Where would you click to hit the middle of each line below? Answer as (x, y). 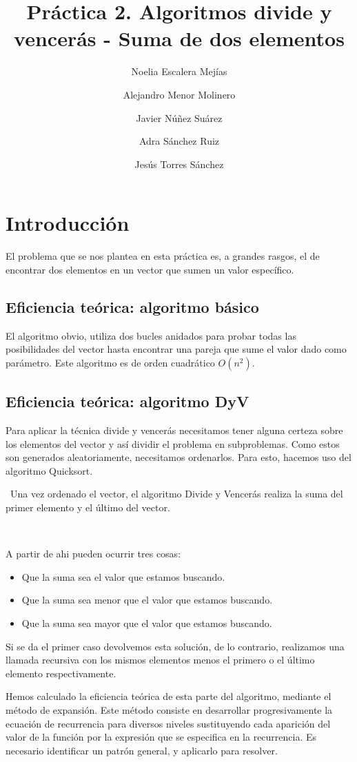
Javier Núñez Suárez (179, 117)
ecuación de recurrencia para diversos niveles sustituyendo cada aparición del (168, 723)
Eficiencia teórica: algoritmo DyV (127, 401)
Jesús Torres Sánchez (179, 164)
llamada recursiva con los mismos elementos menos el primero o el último (160, 660)
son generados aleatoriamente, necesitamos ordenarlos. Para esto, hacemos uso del (178, 457)
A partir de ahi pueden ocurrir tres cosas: (93, 554)
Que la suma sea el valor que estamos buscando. (123, 576)
